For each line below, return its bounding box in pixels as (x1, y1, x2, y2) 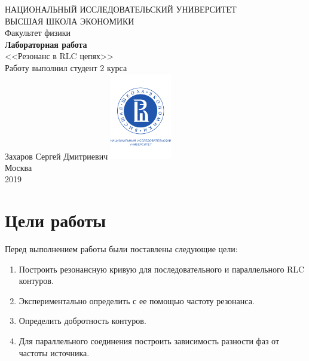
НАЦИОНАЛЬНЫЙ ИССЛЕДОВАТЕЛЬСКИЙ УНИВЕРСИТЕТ (5, 3, 237, 15)
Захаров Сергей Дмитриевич (5, 149, 108, 162)
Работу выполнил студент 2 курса (5, 61, 127, 74)
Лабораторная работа (5, 38, 87, 50)
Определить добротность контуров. (19, 314, 146, 327)
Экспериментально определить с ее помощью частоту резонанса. (19, 294, 255, 307)
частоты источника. (19, 346, 90, 359)
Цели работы (5, 208, 106, 232)
